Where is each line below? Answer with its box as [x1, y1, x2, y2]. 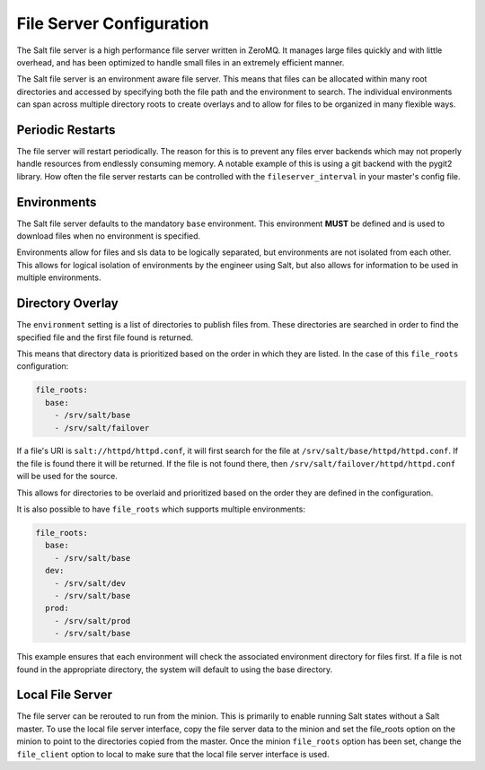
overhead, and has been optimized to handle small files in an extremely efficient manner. [16, 57, 345, 67]
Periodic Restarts [16, 122, 116, 137]
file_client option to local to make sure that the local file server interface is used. [16, 748, 330, 759]
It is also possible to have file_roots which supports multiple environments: [16, 503, 305, 515]
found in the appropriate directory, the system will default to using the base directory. [16, 664, 333, 675]
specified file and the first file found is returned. [16, 332, 193, 343]
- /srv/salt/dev [54, 578, 126, 588]
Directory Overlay [16, 296, 119, 311]
